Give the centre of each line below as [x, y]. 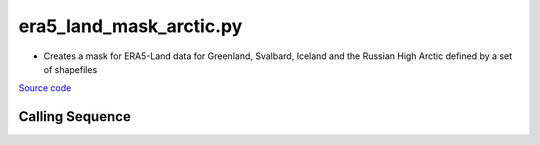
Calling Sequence [75, 116]
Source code [45, 88]
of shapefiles [70, 69]
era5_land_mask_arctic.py [130, 26]
